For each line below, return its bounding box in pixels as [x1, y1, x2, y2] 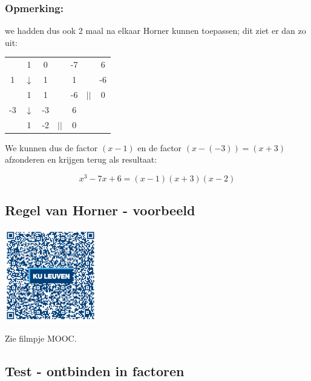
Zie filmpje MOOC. [5, 331, 77, 344]
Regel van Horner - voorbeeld [5, 201, 195, 220]
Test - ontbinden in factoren [5, 361, 185, 380]
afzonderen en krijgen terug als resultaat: [5, 153, 157, 166]
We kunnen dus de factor [5, 141, 98, 154]
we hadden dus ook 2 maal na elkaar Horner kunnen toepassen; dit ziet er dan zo [5, 24, 306, 37]
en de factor [137, 141, 182, 154]
